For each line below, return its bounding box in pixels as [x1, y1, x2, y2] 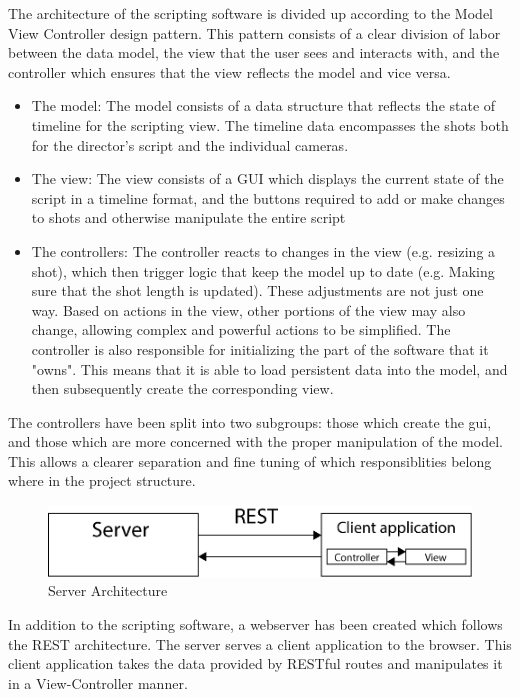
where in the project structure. [8, 470, 196, 491]
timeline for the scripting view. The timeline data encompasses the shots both [31, 114, 509, 135]
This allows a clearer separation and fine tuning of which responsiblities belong [8, 450, 492, 471]
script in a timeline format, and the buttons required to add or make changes [31, 187, 505, 208]
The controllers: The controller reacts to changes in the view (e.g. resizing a [31, 240, 496, 261]
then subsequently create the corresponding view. [31, 378, 334, 399]
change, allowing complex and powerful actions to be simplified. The [31, 319, 451, 340]
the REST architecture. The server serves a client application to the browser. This [8, 633, 512, 654]
